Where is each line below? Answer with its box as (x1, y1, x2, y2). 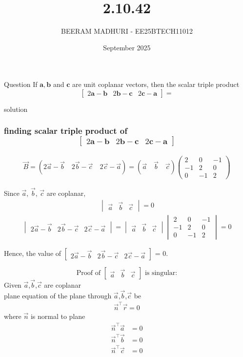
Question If (4, 79, 38, 89)
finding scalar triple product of (4, 125, 127, 137)
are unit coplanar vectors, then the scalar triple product (72, 79, 240, 89)
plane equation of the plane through (4, 290, 112, 300)
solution (4, 104, 28, 114)
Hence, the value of (4, 248, 61, 258)
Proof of (76, 269, 101, 276)
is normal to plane (30, 311, 85, 321)
